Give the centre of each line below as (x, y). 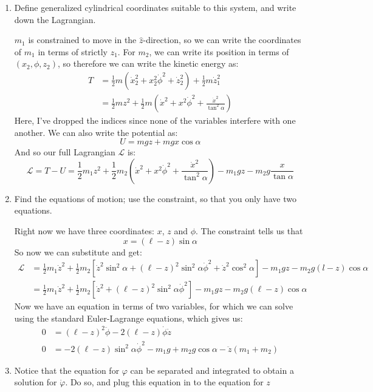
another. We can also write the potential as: (96, 132)
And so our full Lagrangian (65, 152)
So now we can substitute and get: (78, 252)
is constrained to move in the (82, 40)
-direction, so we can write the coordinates (222, 40)
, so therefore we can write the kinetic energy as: (148, 63)
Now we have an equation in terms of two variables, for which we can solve (154, 306)
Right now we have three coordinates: (84, 231)
